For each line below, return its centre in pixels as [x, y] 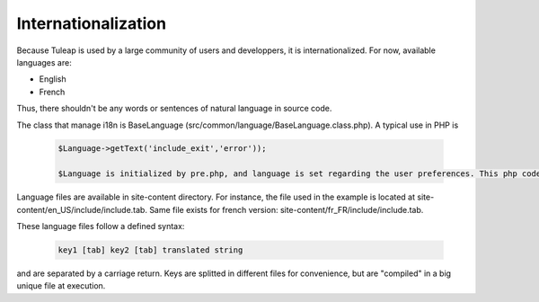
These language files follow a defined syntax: [101, 226]
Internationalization [91, 23]
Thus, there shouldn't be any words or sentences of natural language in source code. [174, 109]
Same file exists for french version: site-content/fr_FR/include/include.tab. [287, 209]
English [53, 79]
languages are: [44, 62]
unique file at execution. [61, 286]
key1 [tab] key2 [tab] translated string [150, 250]
